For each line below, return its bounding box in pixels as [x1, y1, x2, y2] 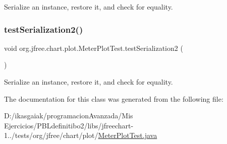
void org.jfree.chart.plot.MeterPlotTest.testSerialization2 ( [4, 42, 183, 53]
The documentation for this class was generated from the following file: [4, 93, 223, 104]
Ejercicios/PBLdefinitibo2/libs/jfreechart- [4, 120, 134, 130]
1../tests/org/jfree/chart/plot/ [4, 130, 98, 140]
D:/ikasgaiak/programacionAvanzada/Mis [4, 110, 133, 121]
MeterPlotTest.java [98, 130, 157, 140]
